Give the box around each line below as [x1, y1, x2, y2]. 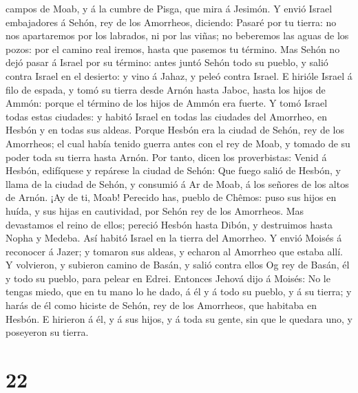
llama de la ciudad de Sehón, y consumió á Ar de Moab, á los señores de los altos [6, 176, 349, 191]
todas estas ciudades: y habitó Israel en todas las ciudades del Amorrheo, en [6, 109, 327, 123]
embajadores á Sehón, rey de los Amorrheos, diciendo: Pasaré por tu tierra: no [6, 14, 337, 29]
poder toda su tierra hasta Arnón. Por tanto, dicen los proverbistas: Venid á [6, 149, 327, 164]
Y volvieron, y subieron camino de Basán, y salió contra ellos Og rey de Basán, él [6, 257, 350, 272]
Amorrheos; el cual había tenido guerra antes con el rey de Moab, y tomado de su [6, 136, 350, 150]
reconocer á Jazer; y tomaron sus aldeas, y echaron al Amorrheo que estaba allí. [6, 244, 343, 258]
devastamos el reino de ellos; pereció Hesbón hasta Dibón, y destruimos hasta [6, 217, 333, 231]
